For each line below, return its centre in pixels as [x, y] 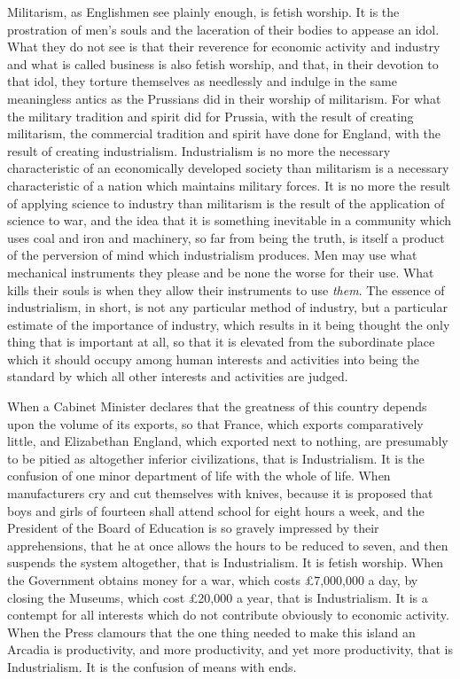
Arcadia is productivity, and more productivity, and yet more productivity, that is [230, 649]
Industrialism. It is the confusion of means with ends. [152, 666]
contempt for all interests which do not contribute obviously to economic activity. [228, 615]
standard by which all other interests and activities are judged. [178, 376]
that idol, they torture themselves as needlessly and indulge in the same [202, 81]
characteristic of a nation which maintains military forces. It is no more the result [229, 185]
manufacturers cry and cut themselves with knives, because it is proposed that [220, 493]
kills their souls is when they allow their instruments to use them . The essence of [226, 289]
